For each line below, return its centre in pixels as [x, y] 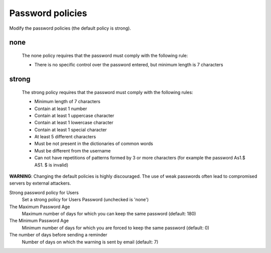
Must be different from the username [73, 150]
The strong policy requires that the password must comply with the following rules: [107, 92]
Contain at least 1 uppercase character [74, 115]
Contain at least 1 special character [71, 130]
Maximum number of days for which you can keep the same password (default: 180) [109, 214]
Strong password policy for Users [44, 192]
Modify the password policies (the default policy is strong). [70, 28]
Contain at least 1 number [61, 109]
